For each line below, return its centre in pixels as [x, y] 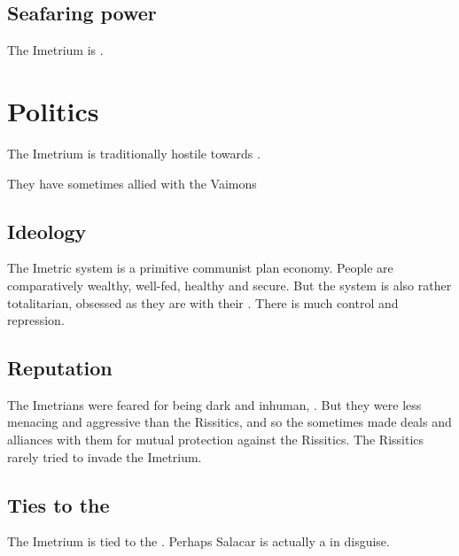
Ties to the [58, 504]
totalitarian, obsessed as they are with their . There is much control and [203, 302]
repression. [36, 320]
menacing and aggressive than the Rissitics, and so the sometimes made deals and [229, 422]
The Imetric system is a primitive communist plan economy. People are [200, 268]
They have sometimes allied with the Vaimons [132, 183]
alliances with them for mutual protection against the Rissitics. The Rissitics [216, 440]
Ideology [47, 231]
